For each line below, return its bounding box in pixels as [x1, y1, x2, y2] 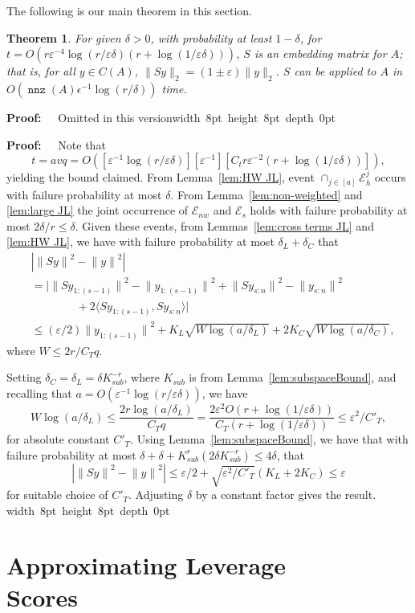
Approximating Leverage [6, 549, 286, 582]
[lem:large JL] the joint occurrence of [6, 202, 189, 219]
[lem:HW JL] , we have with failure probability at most [6, 233, 275, 250]
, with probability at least [150, 29, 272, 46]
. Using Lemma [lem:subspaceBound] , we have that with [130, 431, 409, 447]
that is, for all [6, 63, 75, 80]
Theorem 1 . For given [6, 29, 121, 46]
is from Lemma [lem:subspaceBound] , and [189, 369, 397, 386]
